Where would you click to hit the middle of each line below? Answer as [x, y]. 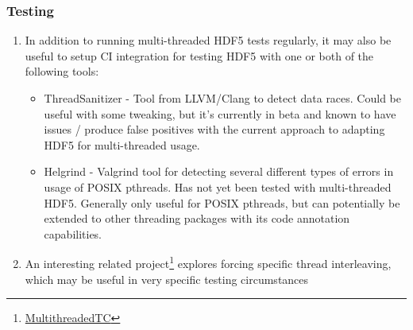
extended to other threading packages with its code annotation [197, 218]
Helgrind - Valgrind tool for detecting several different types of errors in [219, 171]
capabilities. [73, 233]
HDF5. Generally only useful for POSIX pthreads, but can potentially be [222, 202]
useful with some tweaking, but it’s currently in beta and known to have [220, 113]
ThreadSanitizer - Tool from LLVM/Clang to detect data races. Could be [222, 98]
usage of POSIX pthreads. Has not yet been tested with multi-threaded [218, 186]
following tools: [62, 71]
